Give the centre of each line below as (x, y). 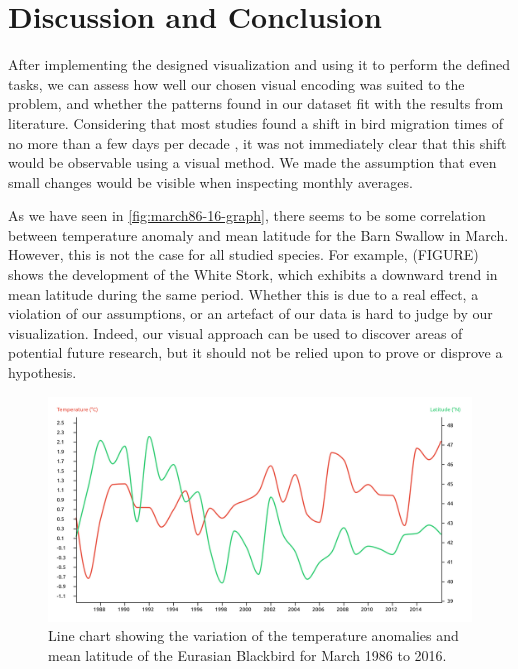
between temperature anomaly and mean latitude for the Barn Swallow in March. (258, 234)
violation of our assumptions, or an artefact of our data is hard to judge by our (250, 313)
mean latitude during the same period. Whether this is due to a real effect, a (243, 293)
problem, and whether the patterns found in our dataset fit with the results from (256, 103)
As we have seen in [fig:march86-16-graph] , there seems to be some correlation (247, 215)
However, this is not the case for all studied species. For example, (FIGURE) (243, 254)
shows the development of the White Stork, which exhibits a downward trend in (253, 274)
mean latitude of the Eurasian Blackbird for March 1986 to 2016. (247, 655)
